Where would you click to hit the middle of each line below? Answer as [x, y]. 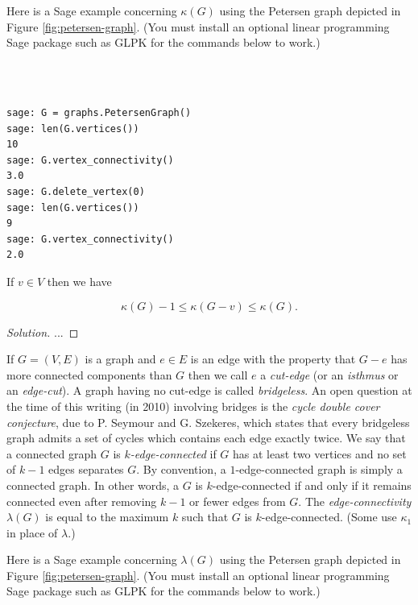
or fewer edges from [238, 501]
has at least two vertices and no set [320, 453]
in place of [32, 532]
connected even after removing [82, 501]
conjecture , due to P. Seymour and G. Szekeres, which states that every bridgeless [208, 422]
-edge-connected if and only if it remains [312, 485]
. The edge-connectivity [355, 501]
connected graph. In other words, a [93, 485]
